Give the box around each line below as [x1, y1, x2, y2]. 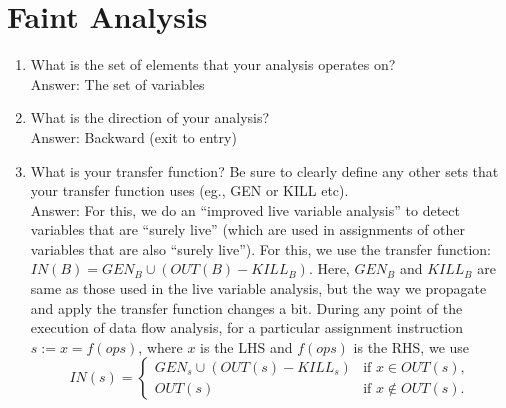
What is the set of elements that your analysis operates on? [30, 54, 396, 75]
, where [138, 336, 183, 357]
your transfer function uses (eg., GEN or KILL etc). [30, 180, 349, 201]
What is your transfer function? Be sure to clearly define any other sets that [30, 160, 499, 181]
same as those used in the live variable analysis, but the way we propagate [30, 278, 487, 299]
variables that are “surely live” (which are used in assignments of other [30, 219, 466, 240]
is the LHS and [200, 336, 293, 357]
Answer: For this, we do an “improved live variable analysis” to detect [30, 199, 460, 220]
